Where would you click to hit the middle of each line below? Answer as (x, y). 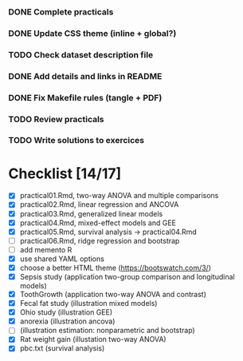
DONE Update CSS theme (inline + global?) (92, 33)
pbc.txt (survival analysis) (62, 348)
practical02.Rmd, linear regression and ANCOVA (99, 204)
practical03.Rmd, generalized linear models (91, 213)
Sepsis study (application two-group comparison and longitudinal (127, 276)
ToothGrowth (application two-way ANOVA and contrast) (113, 295)
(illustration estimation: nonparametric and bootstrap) (107, 331)
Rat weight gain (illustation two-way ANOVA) (93, 339)
